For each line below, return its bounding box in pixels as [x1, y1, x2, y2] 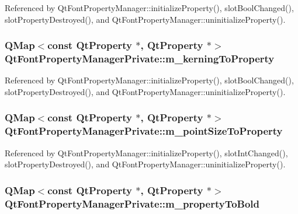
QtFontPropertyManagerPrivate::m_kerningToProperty [5, 51, 275, 66]
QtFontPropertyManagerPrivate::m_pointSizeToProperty [5, 124, 283, 138]
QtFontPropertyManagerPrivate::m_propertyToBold [5, 196, 260, 211]
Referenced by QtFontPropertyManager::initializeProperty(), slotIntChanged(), [5, 146, 288, 159]
